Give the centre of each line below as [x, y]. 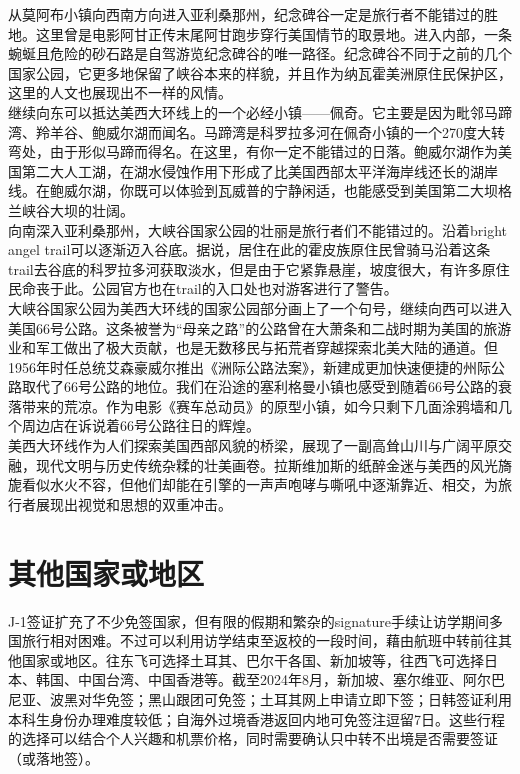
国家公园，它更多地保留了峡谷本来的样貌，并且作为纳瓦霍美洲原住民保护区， [260, 72]
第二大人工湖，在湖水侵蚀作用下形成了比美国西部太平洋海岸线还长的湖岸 [259, 170]
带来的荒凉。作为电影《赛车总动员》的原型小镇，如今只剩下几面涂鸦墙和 [259, 405]
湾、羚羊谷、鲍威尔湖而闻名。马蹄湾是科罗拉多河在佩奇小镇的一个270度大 [249, 131]
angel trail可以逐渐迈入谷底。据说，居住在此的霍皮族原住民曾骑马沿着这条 [249, 249]
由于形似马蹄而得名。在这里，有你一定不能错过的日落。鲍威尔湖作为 [273, 151]
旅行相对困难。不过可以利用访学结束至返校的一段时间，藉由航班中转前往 [259, 640]
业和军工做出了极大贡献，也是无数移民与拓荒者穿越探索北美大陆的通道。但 [253, 347]
